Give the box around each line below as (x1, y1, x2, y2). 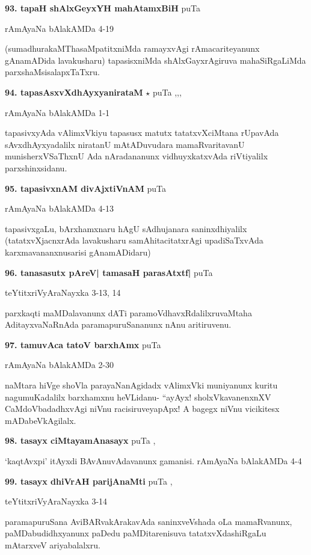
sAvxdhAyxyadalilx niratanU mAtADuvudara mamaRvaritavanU (5, 138, 245, 150)
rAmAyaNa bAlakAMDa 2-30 (5, 358, 114, 371)
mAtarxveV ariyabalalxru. (5, 539, 100, 551)
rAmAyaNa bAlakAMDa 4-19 (5, 22, 114, 34)
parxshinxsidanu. (5, 161, 67, 174)
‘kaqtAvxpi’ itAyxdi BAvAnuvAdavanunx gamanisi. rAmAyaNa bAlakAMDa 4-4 (5, 455, 302, 467)
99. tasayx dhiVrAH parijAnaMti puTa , (5, 474, 173, 487)
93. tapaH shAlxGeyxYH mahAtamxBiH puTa (5, 2, 200, 14)
